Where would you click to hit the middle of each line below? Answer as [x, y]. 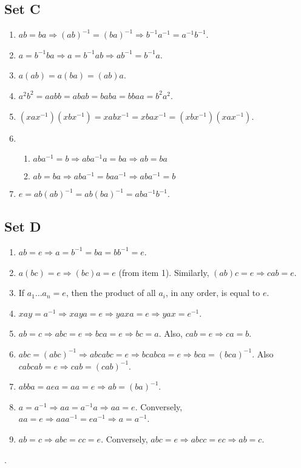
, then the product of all [111, 293]
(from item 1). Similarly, [164, 272]
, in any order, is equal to [213, 293]
